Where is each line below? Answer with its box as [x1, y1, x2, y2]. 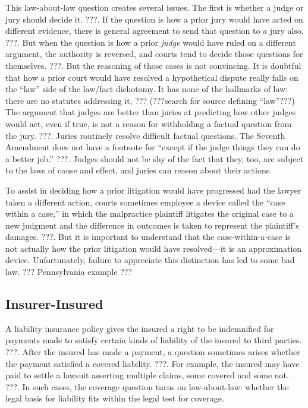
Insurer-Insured [5, 295, 103, 313]
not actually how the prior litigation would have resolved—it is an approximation [5, 242, 302, 254]
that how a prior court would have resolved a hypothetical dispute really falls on [5, 71, 298, 83]
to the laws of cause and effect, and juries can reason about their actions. [5, 164, 272, 176]
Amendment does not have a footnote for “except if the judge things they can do [5, 141, 300, 153]
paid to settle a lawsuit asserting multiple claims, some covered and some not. [5, 369, 289, 381]
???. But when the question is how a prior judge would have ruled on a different [5, 36, 296, 48]
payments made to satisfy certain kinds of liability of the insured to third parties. [5, 334, 302, 346]
